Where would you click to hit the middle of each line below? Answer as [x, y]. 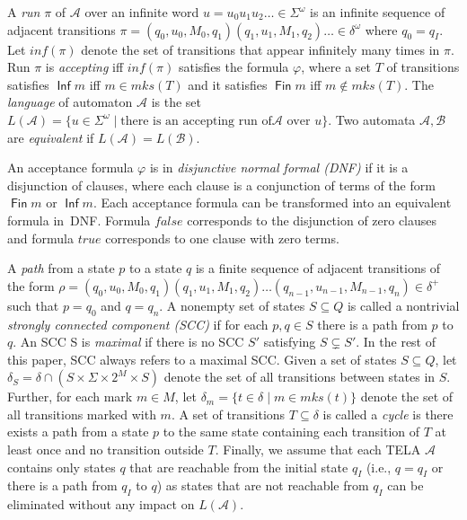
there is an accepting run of [196, 121]
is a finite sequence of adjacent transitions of [318, 268]
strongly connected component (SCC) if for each [138, 324]
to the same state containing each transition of [291, 432]
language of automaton [70, 102]
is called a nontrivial [403, 305]
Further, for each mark [70, 397]
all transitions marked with [82, 414]
